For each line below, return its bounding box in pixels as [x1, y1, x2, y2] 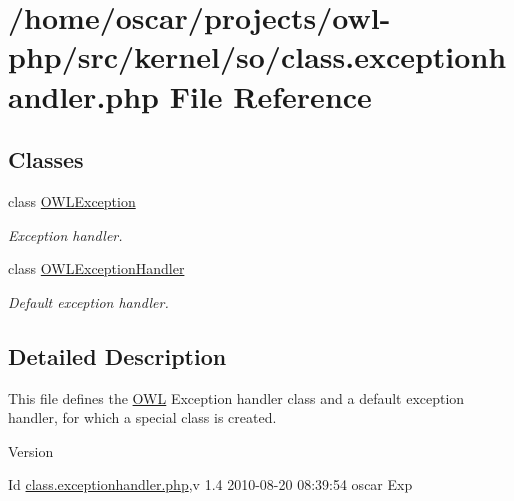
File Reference [169, 75, 372, 116]
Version [8, 440, 54, 461]
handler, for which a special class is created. [8, 407, 277, 428]
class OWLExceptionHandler [8, 258, 185, 279]
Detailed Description [8, 340, 227, 371]
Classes [8, 144, 84, 175]
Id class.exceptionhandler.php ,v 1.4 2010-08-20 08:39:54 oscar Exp [8, 474, 413, 495]
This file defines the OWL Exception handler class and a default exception [8, 387, 465, 408]
